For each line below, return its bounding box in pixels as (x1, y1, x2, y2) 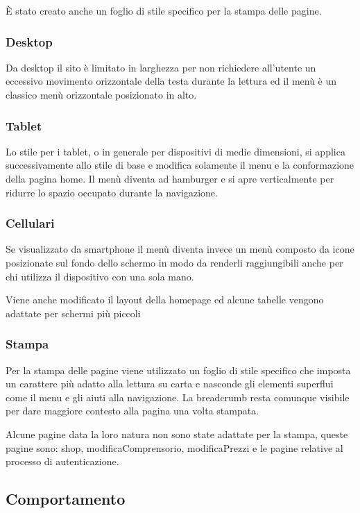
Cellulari (6, 215, 55, 232)
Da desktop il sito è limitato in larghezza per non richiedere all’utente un (6, 60, 316, 74)
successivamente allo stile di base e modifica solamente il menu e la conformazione (6, 158, 354, 172)
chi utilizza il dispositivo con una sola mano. (6, 269, 194, 283)
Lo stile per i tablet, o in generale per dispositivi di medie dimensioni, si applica (6, 144, 345, 158)
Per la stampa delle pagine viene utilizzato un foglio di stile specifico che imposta (6, 362, 351, 377)
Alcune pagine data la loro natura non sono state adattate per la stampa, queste (6, 426, 348, 441)
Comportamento (6, 488, 126, 510)
